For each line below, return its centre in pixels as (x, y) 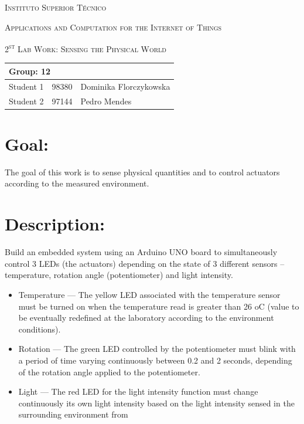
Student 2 (26, 101)
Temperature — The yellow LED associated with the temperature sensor (149, 294)
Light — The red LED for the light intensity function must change (138, 391)
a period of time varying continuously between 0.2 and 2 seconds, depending (155, 360)
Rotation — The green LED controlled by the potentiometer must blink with (157, 349)
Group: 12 (30, 71)
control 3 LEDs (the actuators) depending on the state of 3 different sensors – (145, 263)
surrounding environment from (73, 414)
